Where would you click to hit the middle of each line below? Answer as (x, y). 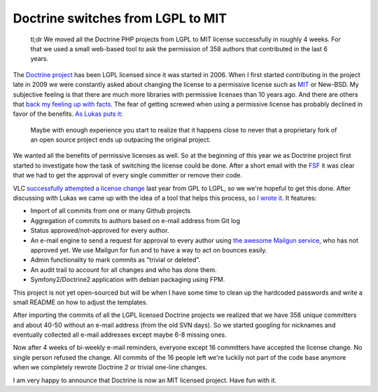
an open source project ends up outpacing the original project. (121, 140)
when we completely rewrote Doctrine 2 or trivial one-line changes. (110, 367)
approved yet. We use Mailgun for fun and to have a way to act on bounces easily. (149, 250)
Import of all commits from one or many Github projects (111, 211)
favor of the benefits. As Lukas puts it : (68, 114)
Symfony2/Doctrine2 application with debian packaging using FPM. (128, 280)
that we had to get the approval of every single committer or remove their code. (128, 175)
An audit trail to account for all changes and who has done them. (124, 269)
